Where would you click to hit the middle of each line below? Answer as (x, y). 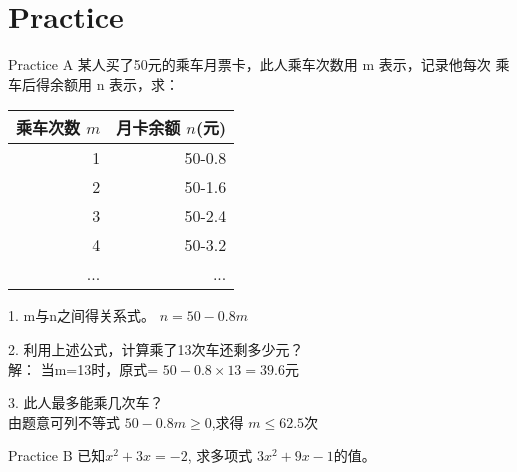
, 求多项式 (220, 455)
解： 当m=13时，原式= (83, 368)
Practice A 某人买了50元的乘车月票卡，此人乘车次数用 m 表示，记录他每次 (249, 64)
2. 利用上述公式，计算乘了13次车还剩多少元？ (156, 348)
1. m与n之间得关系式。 (81, 315)
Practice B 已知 (57, 455)
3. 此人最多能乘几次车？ (86, 402)
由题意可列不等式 (64, 421)
